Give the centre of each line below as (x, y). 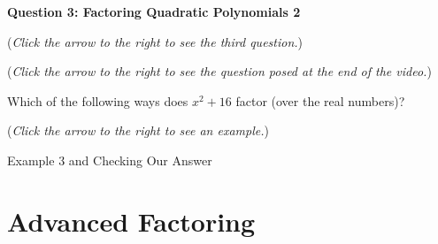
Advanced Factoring (131, 221)
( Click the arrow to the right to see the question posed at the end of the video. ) (219, 71)
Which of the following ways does (98, 100)
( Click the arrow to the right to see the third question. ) (155, 41)
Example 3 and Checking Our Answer (110, 160)
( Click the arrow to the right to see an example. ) (138, 130)
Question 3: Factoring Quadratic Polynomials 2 (154, 11)
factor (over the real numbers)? (320, 100)
